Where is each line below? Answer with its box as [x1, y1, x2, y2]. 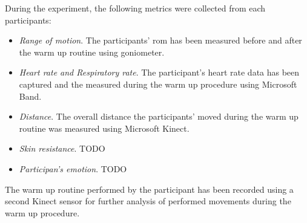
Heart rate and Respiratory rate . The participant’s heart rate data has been [19, 66, 300, 79]
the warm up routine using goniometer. [19, 45, 165, 58]
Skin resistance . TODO [19, 142, 105, 155]
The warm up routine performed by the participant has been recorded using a [5, 183, 294, 195]
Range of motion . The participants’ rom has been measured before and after [19, 34, 302, 47]
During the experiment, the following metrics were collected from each [5, 2, 266, 14]
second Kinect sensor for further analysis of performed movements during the [5, 195, 291, 207]
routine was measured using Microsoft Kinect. [19, 121, 190, 134]
